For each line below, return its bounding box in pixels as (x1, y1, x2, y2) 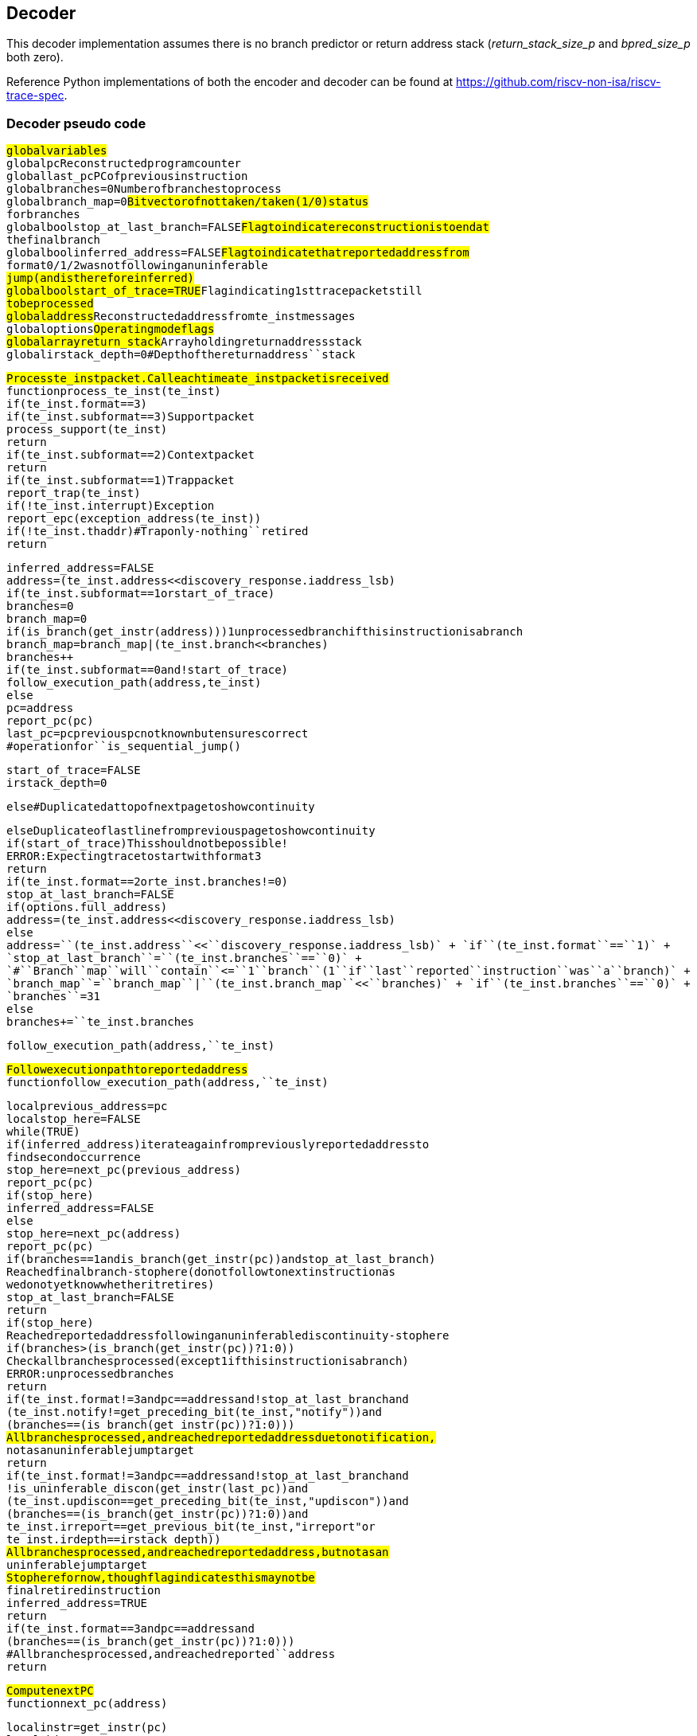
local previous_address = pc (6, 1100, 168, 1113)
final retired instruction (6, 1584, 161, 1597)
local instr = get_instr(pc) (6, 1721, 168, 1734)
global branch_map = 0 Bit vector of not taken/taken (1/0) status (6, 195, 369, 209)
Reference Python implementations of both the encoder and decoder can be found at (6, 75, 454, 89)
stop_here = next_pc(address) (6, 1227, 181, 1241)
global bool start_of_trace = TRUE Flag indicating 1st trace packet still (6, 284, 422, 298)
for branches (6, 208, 80, 221)
